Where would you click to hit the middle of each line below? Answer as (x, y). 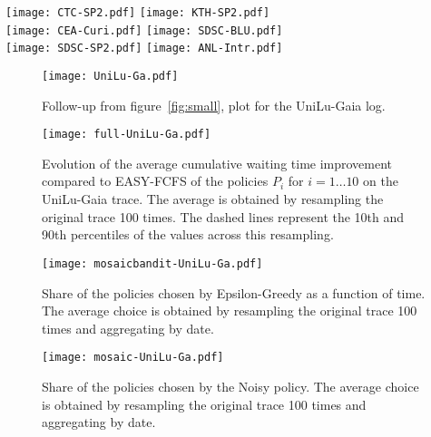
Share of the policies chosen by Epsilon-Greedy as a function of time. (234, 292)
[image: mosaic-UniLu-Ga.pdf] (133, 358)
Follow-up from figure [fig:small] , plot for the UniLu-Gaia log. (214, 105)
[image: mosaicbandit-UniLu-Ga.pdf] (152, 263)
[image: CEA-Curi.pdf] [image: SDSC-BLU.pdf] (144, 30)
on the (381, 181)
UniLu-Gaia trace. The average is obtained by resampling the (213, 199)
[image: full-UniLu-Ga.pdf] (127, 135)
